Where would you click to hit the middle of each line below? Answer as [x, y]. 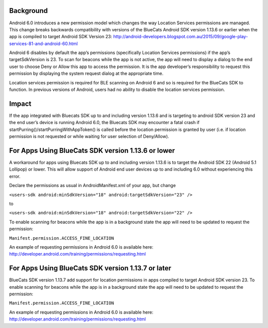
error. [15, 176]
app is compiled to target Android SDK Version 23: [61, 37]
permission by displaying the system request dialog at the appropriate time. [86, 73]
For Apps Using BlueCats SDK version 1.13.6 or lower [92, 151]
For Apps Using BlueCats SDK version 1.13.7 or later [90, 268]
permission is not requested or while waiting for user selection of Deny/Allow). [89, 136]
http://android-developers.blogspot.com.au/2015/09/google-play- [181, 37]
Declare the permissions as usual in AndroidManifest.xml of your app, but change [93, 186]
